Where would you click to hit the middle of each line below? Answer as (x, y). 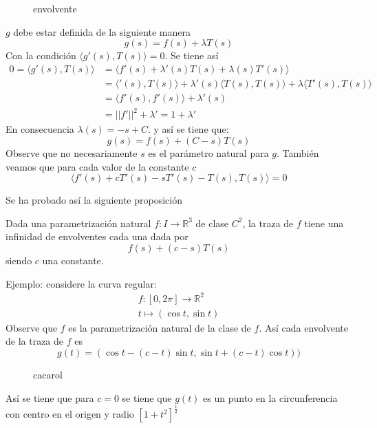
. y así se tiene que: (188, 129)
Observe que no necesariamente (72, 153)
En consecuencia (40, 129)
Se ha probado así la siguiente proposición (94, 200)
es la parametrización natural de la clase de (160, 327)
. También (298, 153)
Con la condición (41, 55)
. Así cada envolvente (303, 327)
